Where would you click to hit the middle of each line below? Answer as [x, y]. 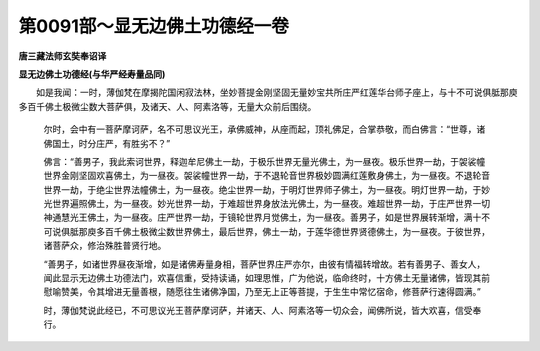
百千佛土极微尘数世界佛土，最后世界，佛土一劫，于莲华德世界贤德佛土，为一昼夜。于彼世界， [297, 231]
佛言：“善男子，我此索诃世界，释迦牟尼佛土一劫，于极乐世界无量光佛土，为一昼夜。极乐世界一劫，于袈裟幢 [264, 161]
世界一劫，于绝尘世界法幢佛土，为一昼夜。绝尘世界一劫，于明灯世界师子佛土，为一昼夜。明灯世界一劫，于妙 [266, 189]
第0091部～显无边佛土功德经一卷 [154, 26]
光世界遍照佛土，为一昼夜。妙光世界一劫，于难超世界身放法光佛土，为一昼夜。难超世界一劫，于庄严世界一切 [266, 204]
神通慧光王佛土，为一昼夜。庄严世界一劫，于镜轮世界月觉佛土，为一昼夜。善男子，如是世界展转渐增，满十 [262, 217]
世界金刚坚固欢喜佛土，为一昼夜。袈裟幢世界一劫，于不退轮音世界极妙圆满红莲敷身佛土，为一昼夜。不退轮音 [266, 176]
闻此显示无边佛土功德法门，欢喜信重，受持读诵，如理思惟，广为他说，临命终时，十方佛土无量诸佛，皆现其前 [266, 278]
